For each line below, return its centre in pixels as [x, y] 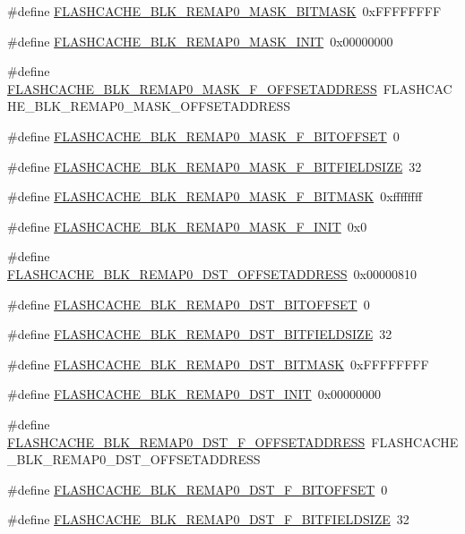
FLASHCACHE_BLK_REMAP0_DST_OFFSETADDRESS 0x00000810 [212, 273]
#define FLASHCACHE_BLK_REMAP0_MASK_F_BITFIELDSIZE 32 [215, 166]
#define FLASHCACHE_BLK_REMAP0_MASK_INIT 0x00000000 [200, 41]
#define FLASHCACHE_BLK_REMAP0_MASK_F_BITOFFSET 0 [203, 136]
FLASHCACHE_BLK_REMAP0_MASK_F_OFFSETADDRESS [192, 88]
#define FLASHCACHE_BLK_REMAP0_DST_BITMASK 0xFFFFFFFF [218, 364]
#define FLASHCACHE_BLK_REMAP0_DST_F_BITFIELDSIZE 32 [208, 519]
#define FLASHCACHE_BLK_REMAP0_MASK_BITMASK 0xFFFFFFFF [224, 11]
